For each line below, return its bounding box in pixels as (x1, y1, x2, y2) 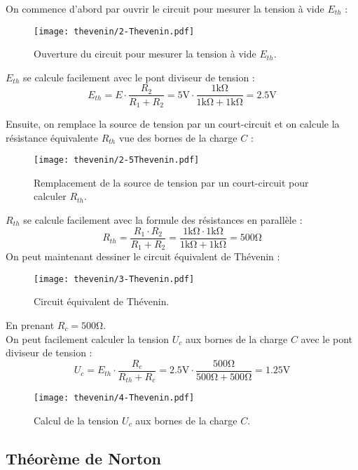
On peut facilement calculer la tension (6, 331, 170, 346)
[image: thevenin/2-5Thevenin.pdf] (34, 155, 200, 166)
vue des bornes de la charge (118, 130, 237, 145)
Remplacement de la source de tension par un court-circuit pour (34, 175, 309, 189)
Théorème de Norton (6, 447, 161, 469)
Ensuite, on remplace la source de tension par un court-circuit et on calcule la (6, 116, 340, 130)
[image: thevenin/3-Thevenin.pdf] (34, 274, 195, 284)
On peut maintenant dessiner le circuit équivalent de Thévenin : (6, 249, 280, 264)
